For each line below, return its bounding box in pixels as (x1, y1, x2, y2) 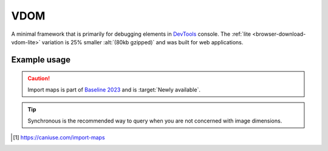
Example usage (11, 55, 71, 65)
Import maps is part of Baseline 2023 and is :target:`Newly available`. (27, 86, 200, 93)
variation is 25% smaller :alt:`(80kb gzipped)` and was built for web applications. (41, 38, 244, 45)
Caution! (27, 75, 50, 82)
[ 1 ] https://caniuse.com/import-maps (13, 133, 106, 141)
